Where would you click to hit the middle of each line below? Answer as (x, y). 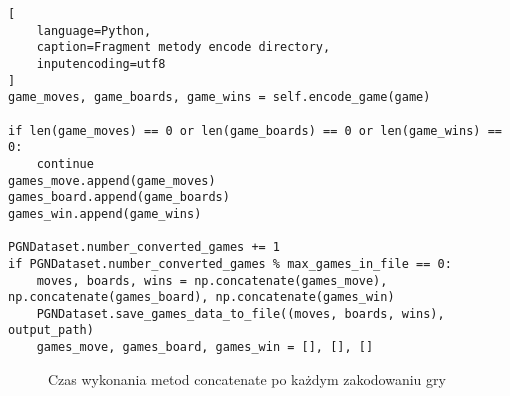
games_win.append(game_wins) (105, 213)
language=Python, (94, 30)
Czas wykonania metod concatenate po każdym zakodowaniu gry (247, 378)
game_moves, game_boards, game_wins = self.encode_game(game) (219, 97)
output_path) (51, 330)
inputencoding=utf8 (101, 63)
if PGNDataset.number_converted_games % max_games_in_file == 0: (230, 263)
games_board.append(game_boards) (119, 197)
